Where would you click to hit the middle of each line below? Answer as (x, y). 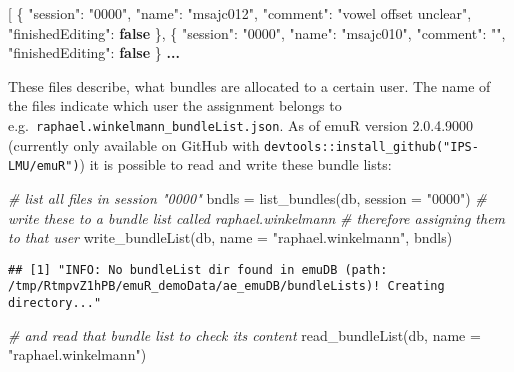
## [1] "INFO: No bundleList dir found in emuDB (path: (198, 269)
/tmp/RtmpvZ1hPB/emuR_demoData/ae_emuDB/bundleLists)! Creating (226, 286)
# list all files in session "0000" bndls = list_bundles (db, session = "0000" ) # (247, 197)
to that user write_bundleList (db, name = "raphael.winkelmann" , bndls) (230, 237)
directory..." (55, 303)
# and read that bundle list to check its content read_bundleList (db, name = (244, 334)
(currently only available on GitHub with (134, 144)
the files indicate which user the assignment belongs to (175, 105)
